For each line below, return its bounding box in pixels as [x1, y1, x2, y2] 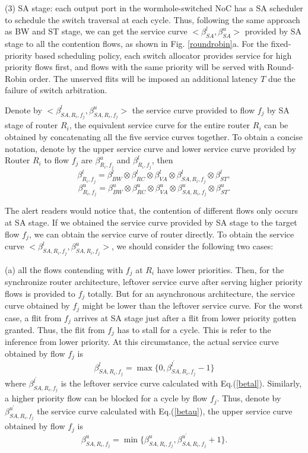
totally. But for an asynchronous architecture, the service [87, 287, 295, 299]
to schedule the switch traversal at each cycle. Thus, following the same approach [5, 13, 300, 26]
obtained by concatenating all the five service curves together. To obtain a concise [5, 130, 303, 142]
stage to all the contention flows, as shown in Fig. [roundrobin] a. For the [5, 37, 268, 49]
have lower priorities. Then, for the [157, 263, 284, 275]
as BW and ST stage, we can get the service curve [5, 25, 188, 37]
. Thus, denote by [217, 392, 281, 404]
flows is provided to [5, 287, 75, 299]
